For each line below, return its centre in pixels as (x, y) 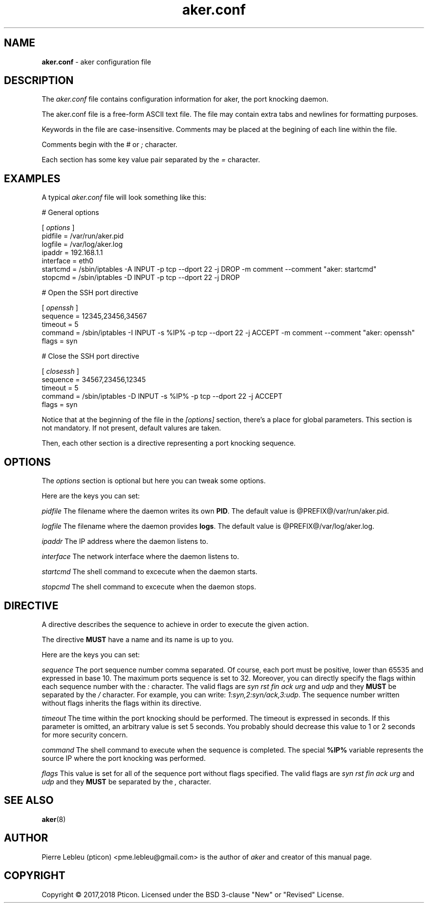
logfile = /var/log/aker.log (82, 244)
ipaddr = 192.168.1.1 (72, 253)
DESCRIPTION (39, 81)
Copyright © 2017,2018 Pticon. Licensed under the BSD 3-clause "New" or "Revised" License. (193, 894)
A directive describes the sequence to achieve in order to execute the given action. (175, 624)
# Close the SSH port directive (90, 356)
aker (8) (54, 819)
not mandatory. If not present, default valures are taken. (131, 428)
